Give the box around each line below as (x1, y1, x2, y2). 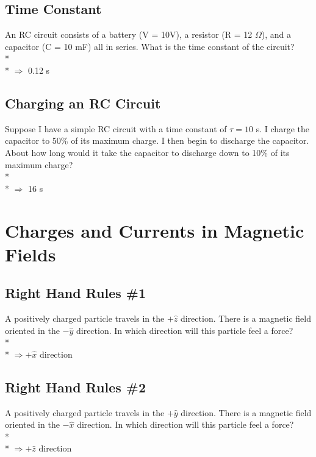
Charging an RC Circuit (5, 93, 161, 112)
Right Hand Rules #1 (5, 283, 146, 302)
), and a (261, 28, 292, 41)
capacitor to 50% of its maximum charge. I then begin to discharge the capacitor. (5, 134, 309, 147)
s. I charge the (256, 122, 309, 135)
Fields (5, 241, 56, 266)
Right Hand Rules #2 (5, 377, 146, 396)
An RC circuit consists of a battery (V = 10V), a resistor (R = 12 (5, 28, 253, 41)
